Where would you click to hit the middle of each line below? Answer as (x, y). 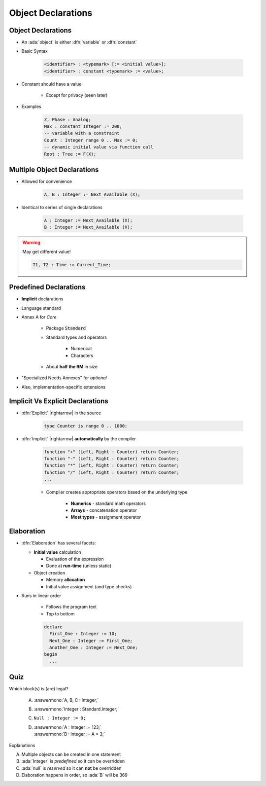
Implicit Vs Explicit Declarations (59, 401)
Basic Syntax (35, 51)
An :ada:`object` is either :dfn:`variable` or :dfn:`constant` (79, 42)
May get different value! (47, 251)
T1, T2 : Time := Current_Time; (72, 265)
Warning (31, 243)
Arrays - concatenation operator (104, 510)
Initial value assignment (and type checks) (89, 586)
